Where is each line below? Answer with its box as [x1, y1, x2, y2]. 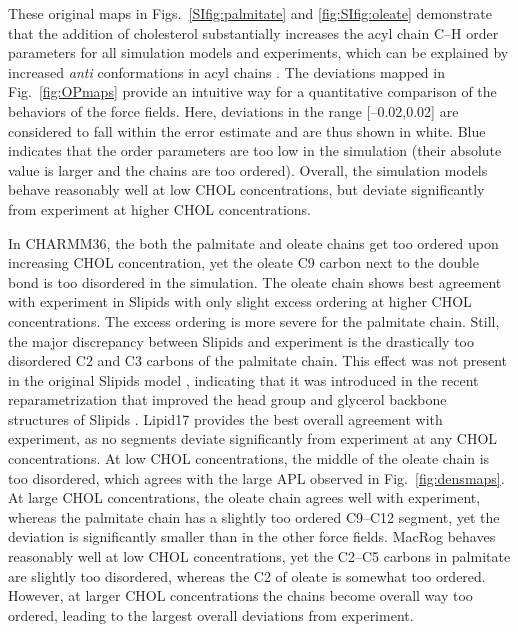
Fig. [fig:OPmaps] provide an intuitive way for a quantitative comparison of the [8, 81, 497, 102]
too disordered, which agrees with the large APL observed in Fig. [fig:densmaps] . [8, 467, 505, 488]
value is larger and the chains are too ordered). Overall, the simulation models [8, 159, 488, 180]
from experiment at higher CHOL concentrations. [8, 198, 311, 219]
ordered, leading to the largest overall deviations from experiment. [8, 604, 414, 625]
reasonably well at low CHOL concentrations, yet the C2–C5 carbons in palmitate [8, 546, 511, 567]
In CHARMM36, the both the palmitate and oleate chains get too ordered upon [8, 232, 499, 253]
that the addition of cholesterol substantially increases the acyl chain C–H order [8, 22, 499, 43]
